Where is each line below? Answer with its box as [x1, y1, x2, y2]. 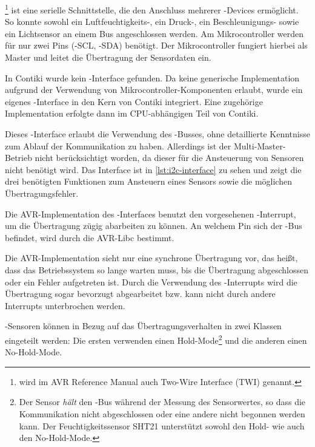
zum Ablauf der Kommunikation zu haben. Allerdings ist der [5, 139, 231, 152]
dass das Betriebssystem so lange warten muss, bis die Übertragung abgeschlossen [5, 263, 309, 276]
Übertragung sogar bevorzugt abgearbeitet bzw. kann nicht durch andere [5, 287, 276, 300]
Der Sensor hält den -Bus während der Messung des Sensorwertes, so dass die [19, 395, 306, 408]
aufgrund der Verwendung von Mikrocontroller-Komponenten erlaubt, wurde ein [5, 83, 303, 96]
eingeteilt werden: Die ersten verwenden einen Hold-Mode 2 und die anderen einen [5, 332, 307, 346]
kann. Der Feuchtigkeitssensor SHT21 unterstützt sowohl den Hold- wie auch [19, 419, 305, 432]
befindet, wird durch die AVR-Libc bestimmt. [5, 231, 174, 244]
